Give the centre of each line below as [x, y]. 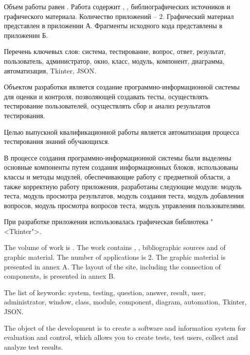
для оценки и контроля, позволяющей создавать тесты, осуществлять [106, 96]
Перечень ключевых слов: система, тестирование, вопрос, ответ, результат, [115, 51]
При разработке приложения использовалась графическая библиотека [106, 222]
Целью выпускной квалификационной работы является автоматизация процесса [122, 132]
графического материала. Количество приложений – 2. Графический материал [119, 16]
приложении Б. [26, 35]
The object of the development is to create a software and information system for [125, 328]
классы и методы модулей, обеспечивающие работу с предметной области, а [117, 176]
